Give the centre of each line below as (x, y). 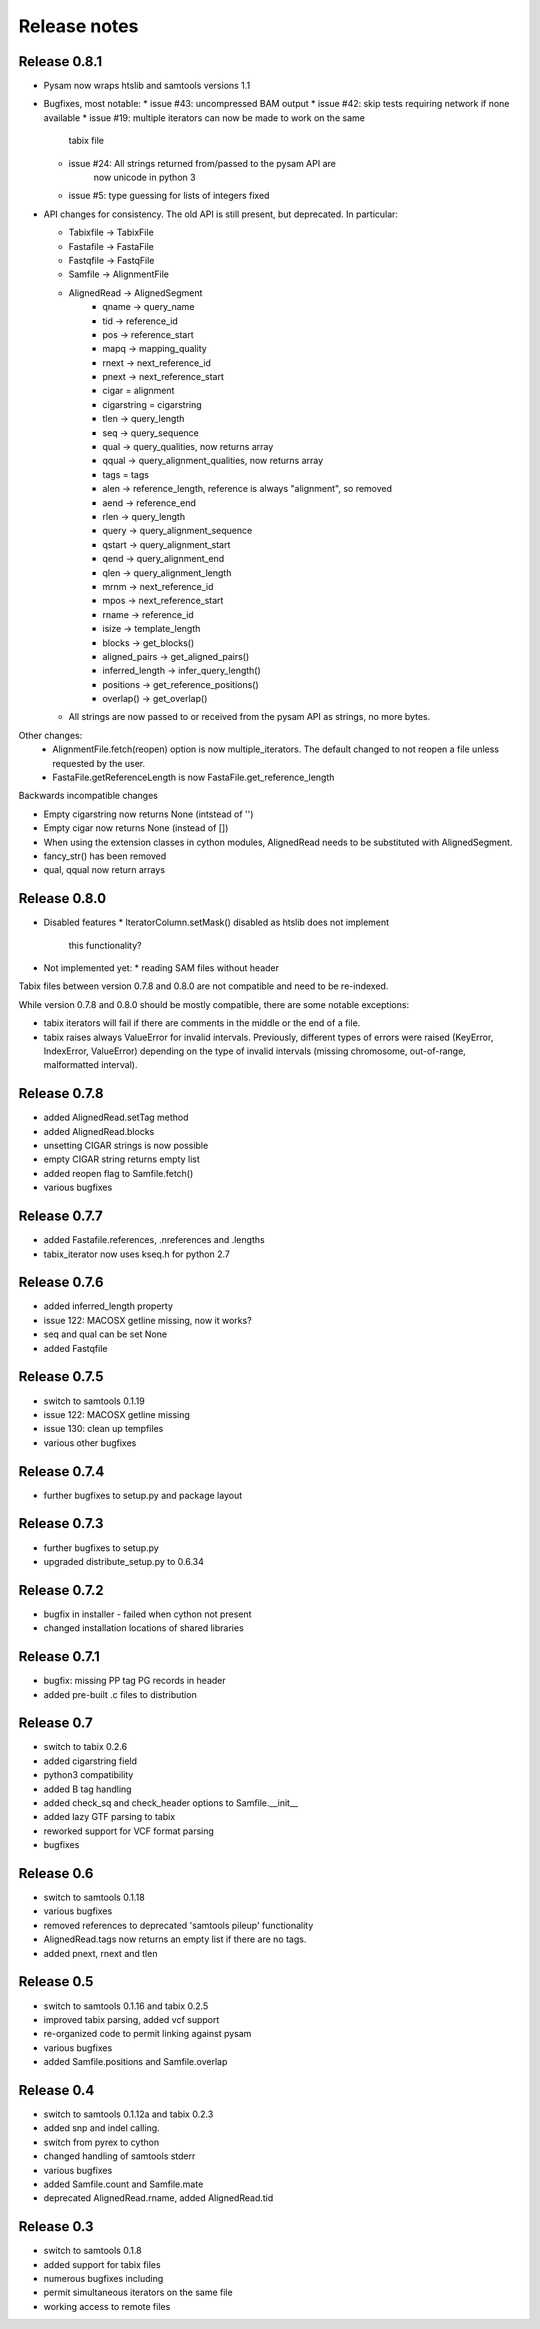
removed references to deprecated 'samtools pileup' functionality (178, 1925)
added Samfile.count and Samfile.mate (123, 2184)
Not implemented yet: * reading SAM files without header (161, 968)
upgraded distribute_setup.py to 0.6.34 (123, 1561)
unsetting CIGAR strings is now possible (126, 1146)
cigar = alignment (138, 391)
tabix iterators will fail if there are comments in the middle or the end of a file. (202, 1023)
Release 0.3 (56, 2226)
